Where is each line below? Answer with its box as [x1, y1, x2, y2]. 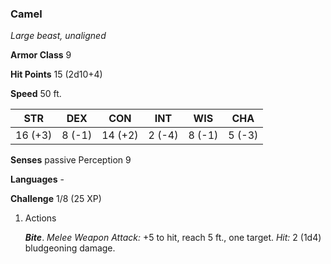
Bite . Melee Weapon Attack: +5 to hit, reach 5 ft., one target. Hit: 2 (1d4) [24, 232, 322, 244]
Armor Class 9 [10, 49, 72, 61]
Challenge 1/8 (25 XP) [10, 193, 102, 205]
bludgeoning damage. [24, 242, 116, 254]
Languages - [10, 173, 65, 186]
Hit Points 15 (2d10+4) [10, 68, 103, 81]
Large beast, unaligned [10, 30, 107, 42]
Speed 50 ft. [10, 88, 62, 100]
